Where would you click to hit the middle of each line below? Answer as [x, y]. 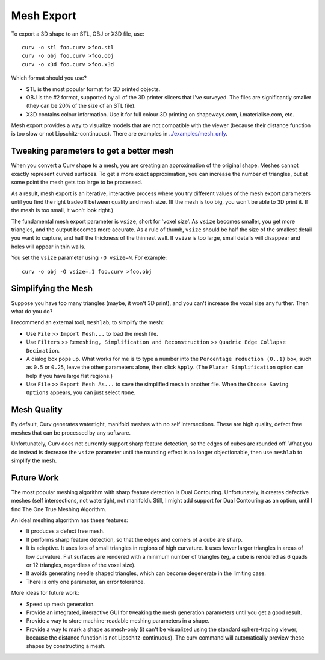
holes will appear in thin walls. [48, 247]
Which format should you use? [49, 78]
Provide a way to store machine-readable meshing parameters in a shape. [118, 621]
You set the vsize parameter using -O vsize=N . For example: [89, 258]
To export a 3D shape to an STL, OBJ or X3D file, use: [78, 34]
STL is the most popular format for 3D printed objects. [93, 89]
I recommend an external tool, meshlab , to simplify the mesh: [87, 322]
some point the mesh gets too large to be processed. [77, 182]
